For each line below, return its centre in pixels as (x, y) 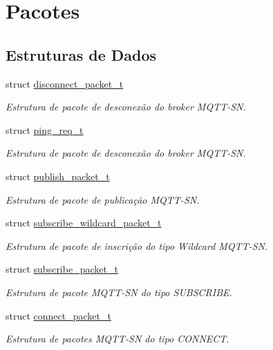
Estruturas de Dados (81, 54)
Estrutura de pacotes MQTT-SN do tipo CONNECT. (117, 339)
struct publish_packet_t (58, 176)
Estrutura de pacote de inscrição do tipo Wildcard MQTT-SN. (137, 245)
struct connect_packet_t (58, 315)
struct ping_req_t (45, 129)
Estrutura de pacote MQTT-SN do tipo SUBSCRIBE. (119, 292)
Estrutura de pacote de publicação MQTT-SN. (103, 199)
